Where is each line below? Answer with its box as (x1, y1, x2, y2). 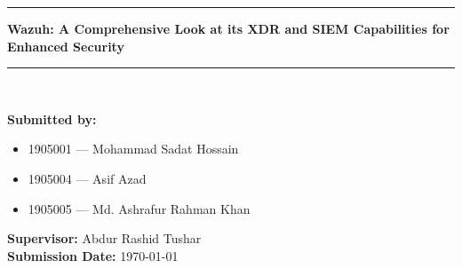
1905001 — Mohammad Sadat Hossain (28, 139, 239, 158)
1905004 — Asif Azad (28, 169, 147, 187)
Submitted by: (7, 109, 97, 128)
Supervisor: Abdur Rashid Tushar (7, 229, 202, 248)
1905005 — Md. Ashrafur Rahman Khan (28, 199, 251, 217)
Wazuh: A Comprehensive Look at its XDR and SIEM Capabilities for (7, 20, 450, 37)
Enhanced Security (7, 36, 124, 55)
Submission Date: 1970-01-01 (7, 246, 179, 264)
